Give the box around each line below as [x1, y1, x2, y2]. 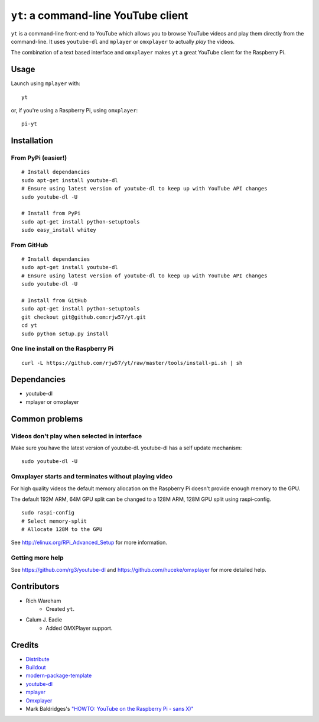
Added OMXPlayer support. [45, 624, 113, 632]
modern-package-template [25, 672, 92, 679]
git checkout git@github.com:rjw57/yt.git [21, 313, 147, 320]
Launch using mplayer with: [11, 80, 81, 87]
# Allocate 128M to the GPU [21, 526, 103, 533]
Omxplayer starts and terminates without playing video [11, 472, 172, 481]
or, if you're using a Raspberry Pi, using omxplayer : [11, 107, 138, 114]
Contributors [11, 581, 60, 591]
